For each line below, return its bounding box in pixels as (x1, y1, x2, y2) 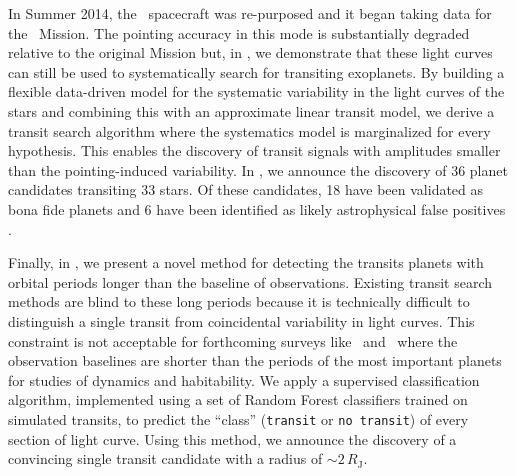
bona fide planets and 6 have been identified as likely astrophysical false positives (8, 198, 506, 219)
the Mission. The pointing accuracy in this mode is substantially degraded (8, 22, 470, 43)
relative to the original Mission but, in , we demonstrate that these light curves (8, 42, 493, 63)
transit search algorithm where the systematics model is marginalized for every (8, 120, 491, 141)
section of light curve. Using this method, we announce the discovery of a (8, 428, 457, 449)
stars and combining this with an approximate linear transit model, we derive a (8, 100, 495, 121)
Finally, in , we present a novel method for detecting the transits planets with (8, 252, 484, 273)
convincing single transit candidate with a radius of (8, 448, 323, 469)
